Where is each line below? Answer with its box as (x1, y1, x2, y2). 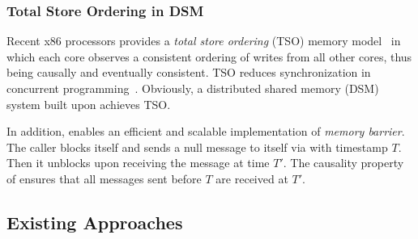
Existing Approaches (6, 209, 183, 234)
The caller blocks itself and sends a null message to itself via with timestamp (6, 138, 388, 155)
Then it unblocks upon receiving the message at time (6, 154, 270, 171)
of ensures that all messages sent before (6, 170, 202, 187)
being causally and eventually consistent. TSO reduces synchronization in (6, 64, 371, 81)
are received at (215, 170, 288, 187)
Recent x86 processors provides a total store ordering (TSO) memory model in (6, 32, 401, 49)
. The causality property (283, 154, 404, 171)
